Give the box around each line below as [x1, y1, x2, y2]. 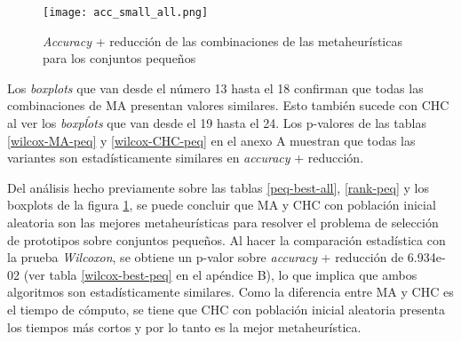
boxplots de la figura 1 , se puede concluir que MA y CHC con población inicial [7, 195, 436, 214]
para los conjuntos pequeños [43, 49, 196, 68]
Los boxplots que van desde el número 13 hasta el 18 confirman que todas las [7, 78, 424, 97]
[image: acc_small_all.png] [43, 6, 209, 19]
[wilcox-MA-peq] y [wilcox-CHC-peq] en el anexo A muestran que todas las [7, 131, 416, 149]
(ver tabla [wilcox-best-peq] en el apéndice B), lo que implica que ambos [23, 265, 417, 283]
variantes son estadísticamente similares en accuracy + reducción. [7, 148, 364, 167]
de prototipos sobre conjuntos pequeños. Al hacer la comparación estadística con [7, 230, 446, 249]
